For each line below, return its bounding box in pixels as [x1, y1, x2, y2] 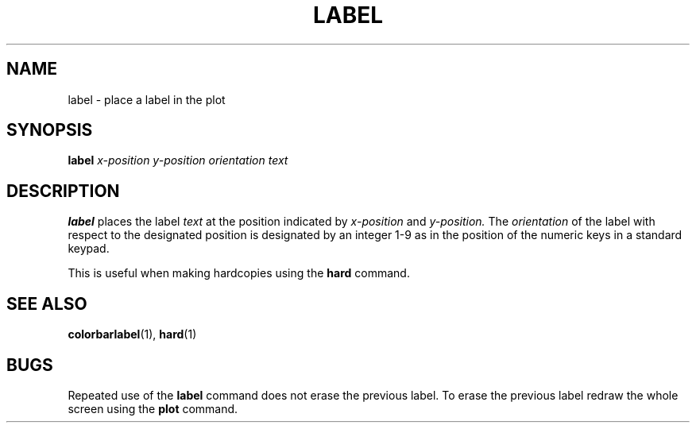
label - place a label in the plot [68, 92, 226, 106]
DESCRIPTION [6, 180, 120, 201]
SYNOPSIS [6, 120, 93, 141]
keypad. [68, 242, 110, 256]
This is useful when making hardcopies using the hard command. [68, 266, 410, 280]
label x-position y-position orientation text [68, 153, 288, 168]
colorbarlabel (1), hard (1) [68, 327, 197, 342]
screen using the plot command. [68, 401, 238, 415]
